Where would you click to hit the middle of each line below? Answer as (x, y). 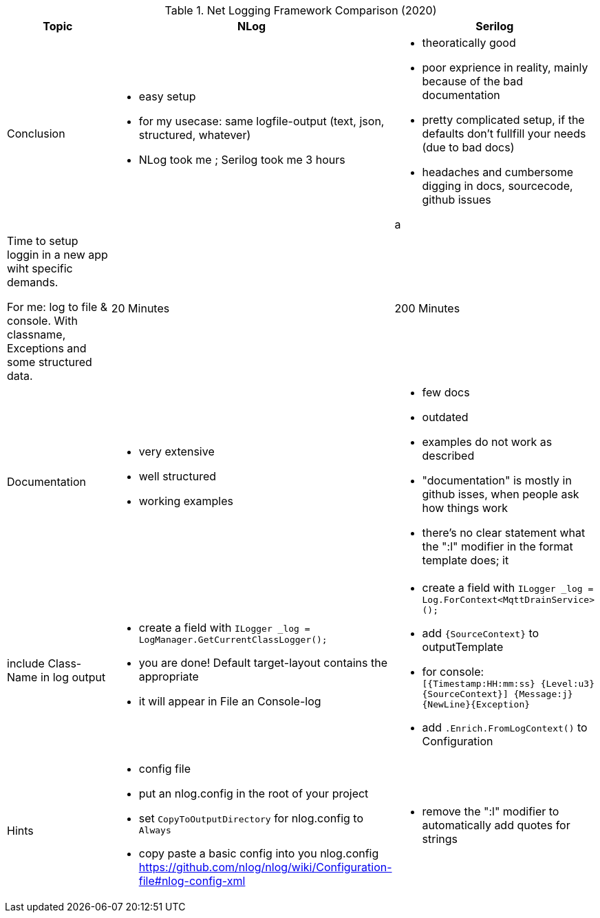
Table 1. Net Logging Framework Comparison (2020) (301, 10)
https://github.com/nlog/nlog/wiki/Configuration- (265, 867)
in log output (73, 677)
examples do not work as (487, 442)
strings (440, 839)
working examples (186, 501)
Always (155, 830)
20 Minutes (140, 308)
